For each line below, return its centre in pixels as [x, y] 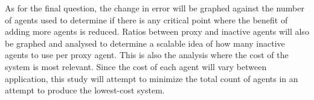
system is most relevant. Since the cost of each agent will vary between [136, 66]
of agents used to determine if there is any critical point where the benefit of [146, 19]
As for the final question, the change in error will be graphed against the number [155, 8]
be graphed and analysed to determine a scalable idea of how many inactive [145, 43]
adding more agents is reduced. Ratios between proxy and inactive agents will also [157, 31]
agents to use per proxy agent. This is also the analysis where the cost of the [147, 55]
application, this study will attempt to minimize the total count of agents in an [152, 78]
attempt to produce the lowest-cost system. [85, 90]
